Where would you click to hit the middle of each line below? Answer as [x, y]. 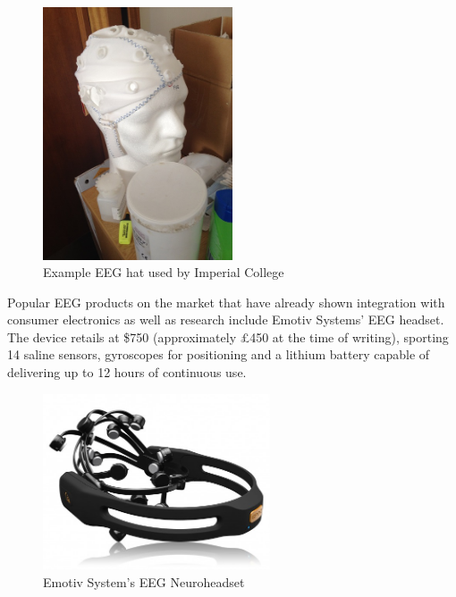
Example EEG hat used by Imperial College [164, 272]
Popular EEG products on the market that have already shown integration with [226, 302]
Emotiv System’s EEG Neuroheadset [144, 581]
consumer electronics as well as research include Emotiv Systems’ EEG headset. [226, 320]
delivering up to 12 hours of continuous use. [127, 372]
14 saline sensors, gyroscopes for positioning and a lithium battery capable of [219, 354]
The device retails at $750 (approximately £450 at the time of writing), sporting [228, 336]
